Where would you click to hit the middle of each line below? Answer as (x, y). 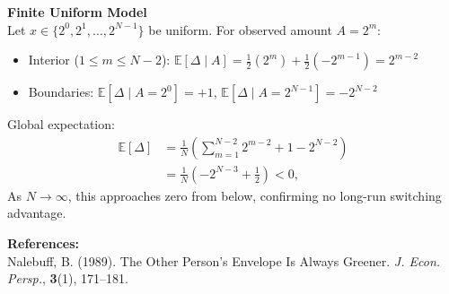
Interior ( (53, 60)
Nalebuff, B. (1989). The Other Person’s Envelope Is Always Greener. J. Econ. (224, 260)
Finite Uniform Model (77, 12)
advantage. (37, 213)
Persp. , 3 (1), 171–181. (68, 278)
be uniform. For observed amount (240, 29)
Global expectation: (61, 124)
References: (44, 243)
